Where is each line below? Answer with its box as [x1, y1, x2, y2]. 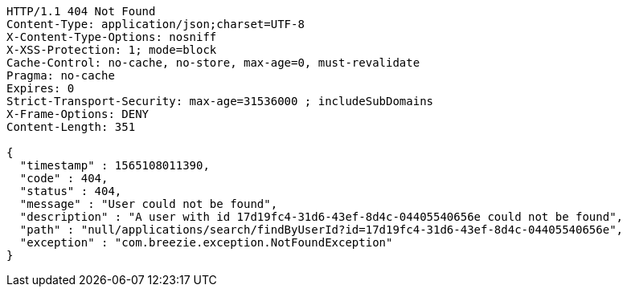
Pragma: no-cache [6, 69, 115, 82]
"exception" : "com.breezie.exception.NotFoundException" [19, 236, 393, 249]
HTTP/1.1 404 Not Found [6, 5, 156, 18]
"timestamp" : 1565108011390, [19, 159, 210, 172]
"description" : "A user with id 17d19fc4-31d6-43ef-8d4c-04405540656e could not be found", [19, 210, 624, 223]
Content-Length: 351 [6, 120, 136, 133]
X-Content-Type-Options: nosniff [6, 31, 217, 43]
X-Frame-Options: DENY [6, 108, 150, 120]
